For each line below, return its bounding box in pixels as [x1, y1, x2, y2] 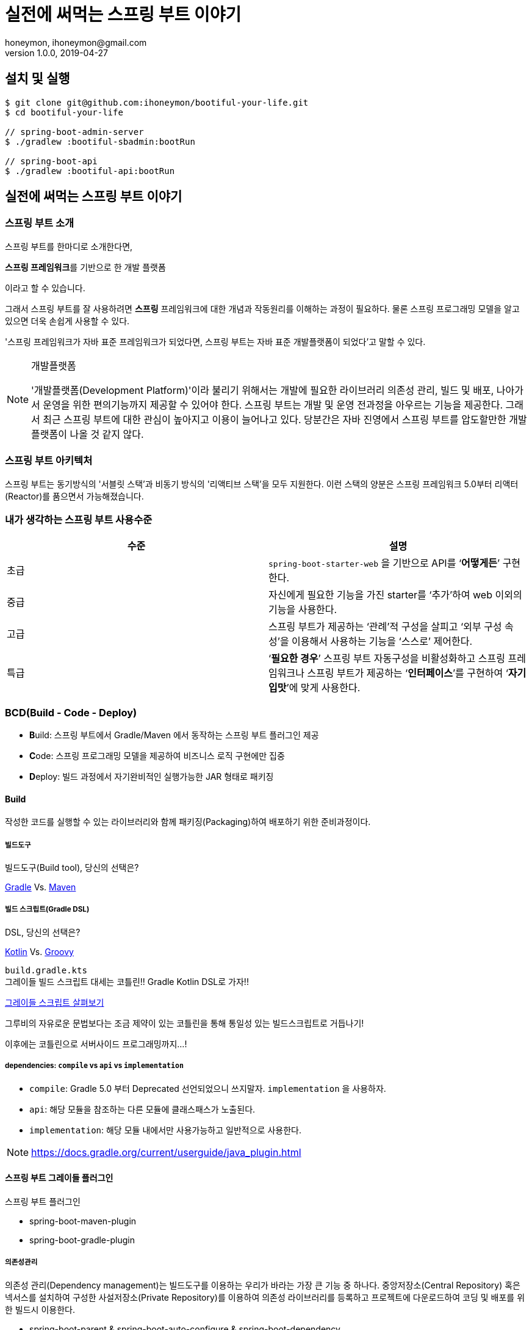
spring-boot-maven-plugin [29, 1215, 137, 1226]
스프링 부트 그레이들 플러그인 [5, 1172, 113, 1183]
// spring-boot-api [5, 156, 98, 166]
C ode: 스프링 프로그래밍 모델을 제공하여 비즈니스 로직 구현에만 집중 [29, 750, 285, 761]
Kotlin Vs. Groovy [5, 946, 74, 957]
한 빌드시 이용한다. [5, 1304, 75, 1315]
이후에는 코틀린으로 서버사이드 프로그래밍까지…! [5, 1038, 187, 1049]
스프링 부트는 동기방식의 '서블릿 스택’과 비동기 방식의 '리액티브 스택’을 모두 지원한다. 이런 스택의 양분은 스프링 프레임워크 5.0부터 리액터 [5, 478, 519, 489]
